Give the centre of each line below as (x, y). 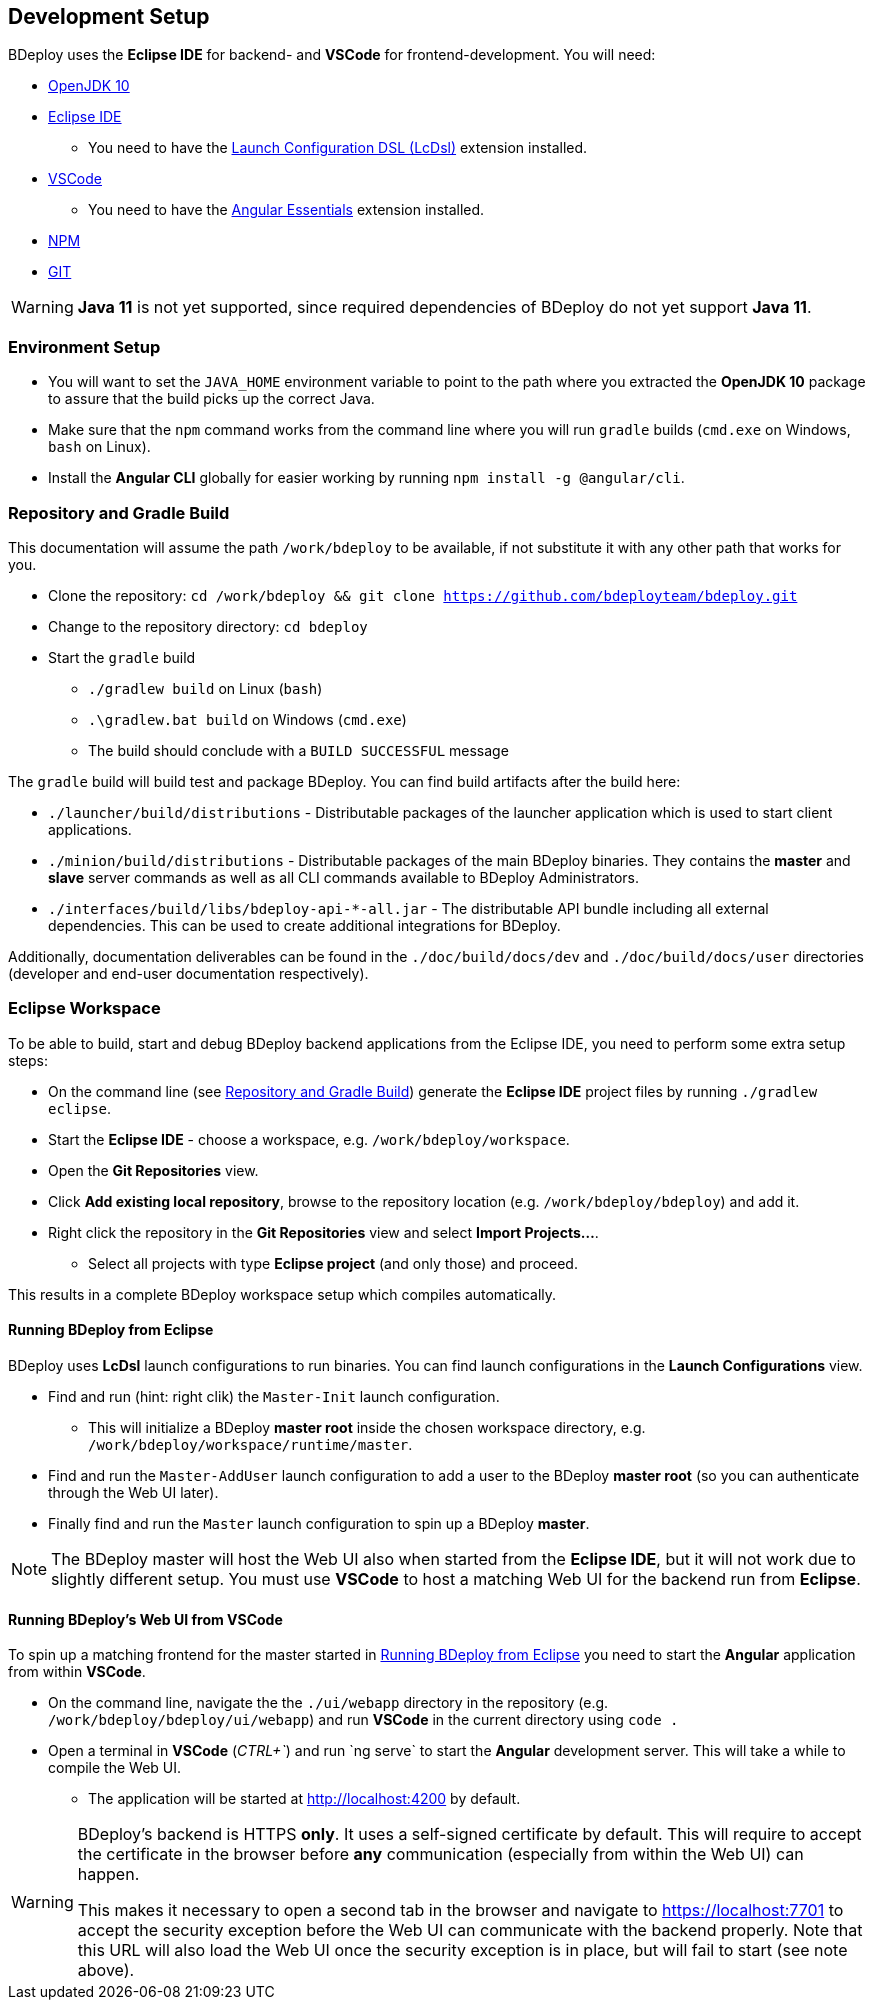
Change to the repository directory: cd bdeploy (208, 626)
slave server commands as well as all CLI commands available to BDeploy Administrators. (344, 877)
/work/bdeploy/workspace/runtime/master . (250, 1444)
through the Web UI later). (133, 1492)
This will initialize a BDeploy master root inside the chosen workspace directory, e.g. (367, 1427)
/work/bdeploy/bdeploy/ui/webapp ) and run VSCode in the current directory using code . (363, 1720)
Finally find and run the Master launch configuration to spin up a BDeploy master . (319, 1523)
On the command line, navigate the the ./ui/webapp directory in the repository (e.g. (328, 1703)
